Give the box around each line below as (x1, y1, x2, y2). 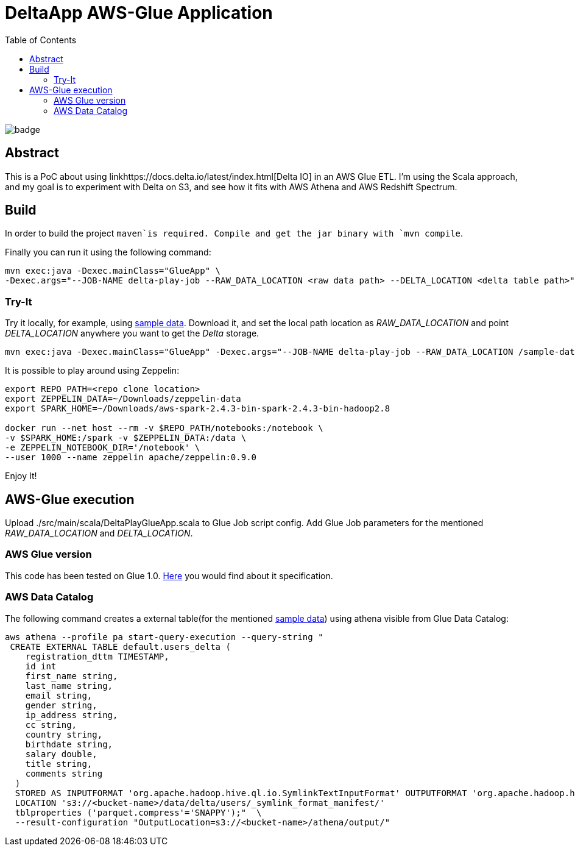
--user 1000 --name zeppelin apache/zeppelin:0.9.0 (5, 452, 257, 463)
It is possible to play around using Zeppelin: (5, 365, 180, 376)
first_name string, (25, 671, 118, 681)
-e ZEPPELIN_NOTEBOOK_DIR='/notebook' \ (5, 443, 200, 453)
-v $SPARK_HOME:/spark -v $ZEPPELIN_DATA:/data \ (5, 433, 247, 443)
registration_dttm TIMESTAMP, (25, 651, 169, 661)
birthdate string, (25, 739, 113, 749)
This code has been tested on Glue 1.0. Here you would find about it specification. (5, 570, 333, 581)
